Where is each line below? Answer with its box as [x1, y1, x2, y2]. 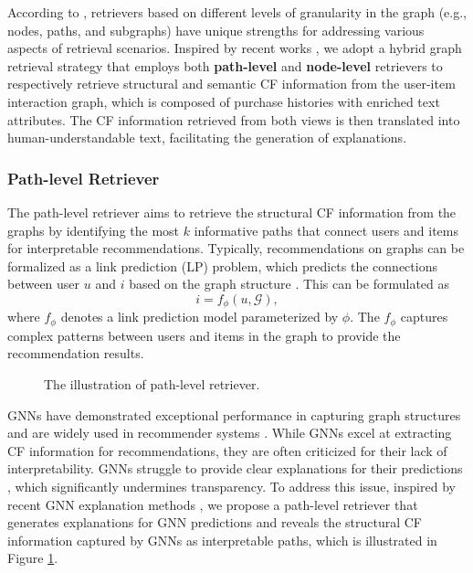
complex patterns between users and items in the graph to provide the [7, 325, 401, 345]
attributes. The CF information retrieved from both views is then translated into [7, 110, 460, 129]
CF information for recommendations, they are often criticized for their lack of [7, 440, 447, 460]
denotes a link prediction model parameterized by [60, 307, 339, 326]
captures [400, 307, 448, 326]
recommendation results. [7, 344, 144, 363]
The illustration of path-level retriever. [44, 375, 260, 394]
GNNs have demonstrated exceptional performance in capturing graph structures [7, 405, 461, 424]
